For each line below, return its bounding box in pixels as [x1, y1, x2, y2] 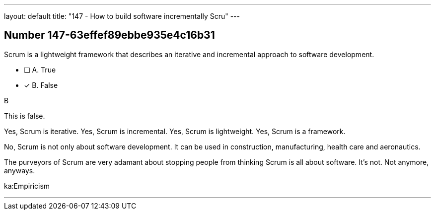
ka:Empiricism [4, 181, 50, 190]
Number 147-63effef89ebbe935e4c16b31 [4, 29, 215, 42]
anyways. [4, 166, 35, 175]
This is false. [4, 111, 45, 120]
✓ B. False [24, 80, 58, 89]
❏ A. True [24, 65, 56, 74]
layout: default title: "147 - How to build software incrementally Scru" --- [4, 12, 240, 20]
